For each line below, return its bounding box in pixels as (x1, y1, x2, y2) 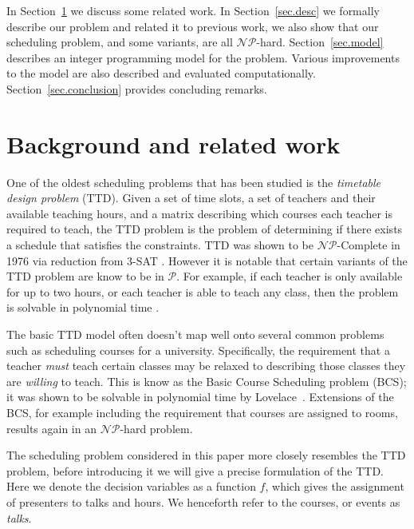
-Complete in (337, 237, 400, 253)
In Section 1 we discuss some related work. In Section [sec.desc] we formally (6, 2, 380, 18)
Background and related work (6, 127, 341, 160)
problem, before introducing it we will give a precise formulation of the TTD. (6, 462, 384, 479)
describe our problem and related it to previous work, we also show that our (6, 18, 379, 34)
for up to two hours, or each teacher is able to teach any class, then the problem (6, 283, 399, 300)
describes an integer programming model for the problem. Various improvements (6, 49, 400, 66)
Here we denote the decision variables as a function (6, 478, 256, 495)
